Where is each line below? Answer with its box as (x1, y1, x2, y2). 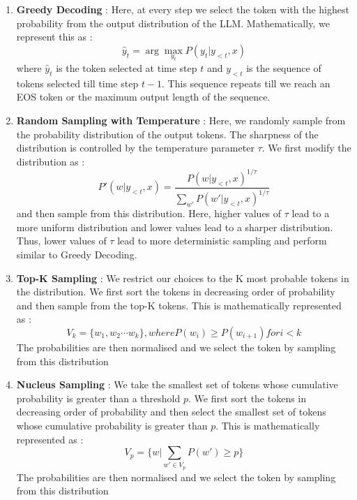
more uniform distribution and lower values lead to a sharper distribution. (16, 219, 333, 234)
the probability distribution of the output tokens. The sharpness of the (16, 126, 319, 141)
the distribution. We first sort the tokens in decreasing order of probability (16, 284, 335, 299)
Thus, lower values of (16, 233, 107, 248)
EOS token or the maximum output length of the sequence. (16, 89, 271, 104)
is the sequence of (246, 60, 321, 75)
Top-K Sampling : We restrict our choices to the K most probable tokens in (16, 270, 349, 285)
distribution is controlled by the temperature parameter (16, 140, 255, 155)
